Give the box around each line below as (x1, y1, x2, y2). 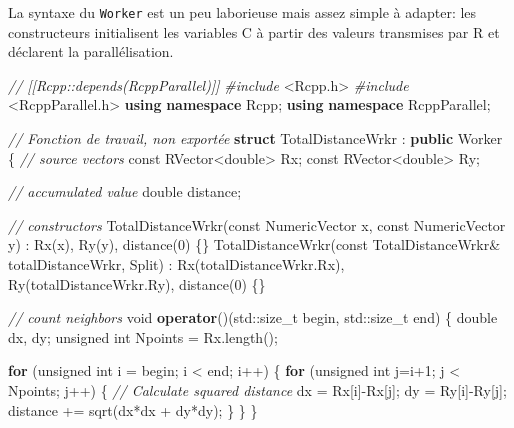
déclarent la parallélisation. (8, 41, 174, 62)
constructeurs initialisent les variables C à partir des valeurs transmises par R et (8, 21, 500, 42)
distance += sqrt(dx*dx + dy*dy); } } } (8, 399, 258, 420)
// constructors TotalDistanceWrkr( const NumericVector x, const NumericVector (8, 214, 506, 235)
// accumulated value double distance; (8, 181, 242, 202)
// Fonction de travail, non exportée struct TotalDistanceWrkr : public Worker (8, 128, 503, 149)
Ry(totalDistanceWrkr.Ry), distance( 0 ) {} (8, 273, 266, 294)
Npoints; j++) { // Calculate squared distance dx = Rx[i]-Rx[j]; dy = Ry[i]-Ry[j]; (8, 379, 507, 400)
